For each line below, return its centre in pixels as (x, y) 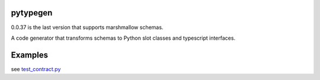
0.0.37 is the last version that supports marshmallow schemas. (87, 27)
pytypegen (32, 13)
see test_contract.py (36, 69)
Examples (30, 55)
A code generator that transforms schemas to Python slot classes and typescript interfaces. (123, 38)
